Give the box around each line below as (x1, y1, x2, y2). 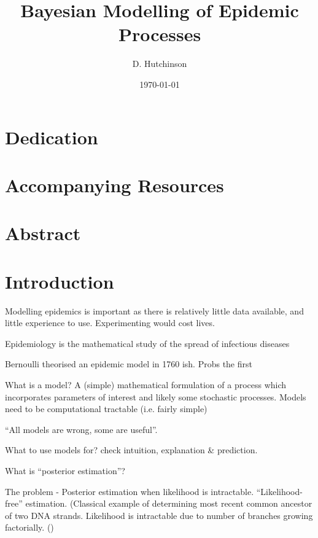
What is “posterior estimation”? (5, 464, 125, 477)
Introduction (5, 268, 114, 294)
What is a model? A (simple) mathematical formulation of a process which (5, 378, 287, 391)
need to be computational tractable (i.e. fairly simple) (5, 402, 207, 415)
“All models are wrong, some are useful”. (5, 423, 158, 435)
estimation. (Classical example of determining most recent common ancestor (25, 497, 312, 510)
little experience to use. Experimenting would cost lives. (5, 316, 215, 329)
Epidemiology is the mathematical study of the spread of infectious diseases (5, 337, 290, 349)
